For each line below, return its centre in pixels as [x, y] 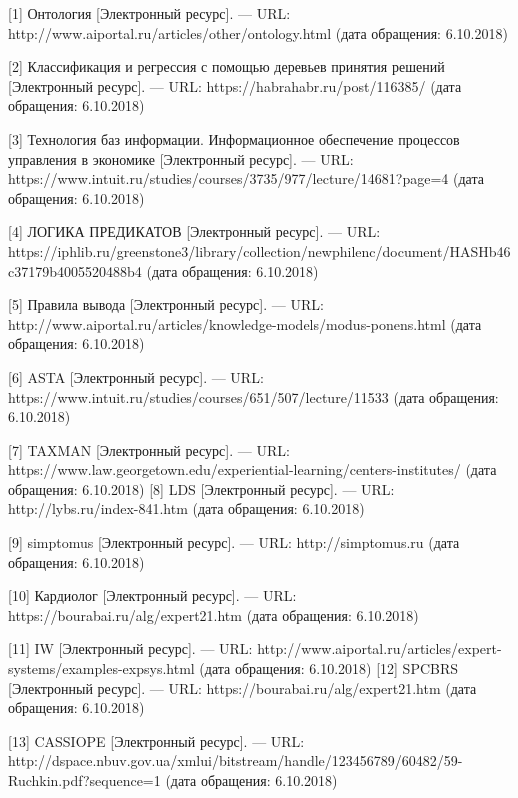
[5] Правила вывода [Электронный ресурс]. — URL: [166, 304]
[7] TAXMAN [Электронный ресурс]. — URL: [149, 449]
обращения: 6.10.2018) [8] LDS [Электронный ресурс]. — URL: [201, 488]
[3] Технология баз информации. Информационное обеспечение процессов [234, 138]
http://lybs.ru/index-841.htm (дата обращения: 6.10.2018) [186, 508]
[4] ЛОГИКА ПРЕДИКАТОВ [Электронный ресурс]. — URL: [194, 231]
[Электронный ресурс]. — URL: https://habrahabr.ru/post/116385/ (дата [235, 85]
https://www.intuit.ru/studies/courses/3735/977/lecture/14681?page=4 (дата [246, 178]
